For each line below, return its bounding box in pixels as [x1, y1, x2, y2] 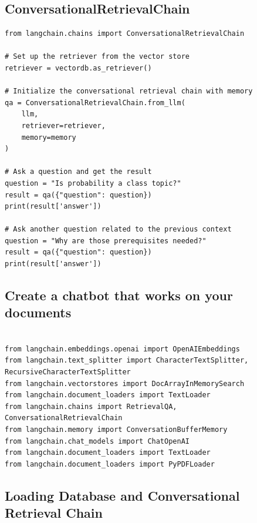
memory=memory [21, 133, 76, 142]
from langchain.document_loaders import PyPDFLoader [5, 460, 215, 468]
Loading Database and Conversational [5, 486, 240, 504]
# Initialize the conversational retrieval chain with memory [5, 87, 253, 96]
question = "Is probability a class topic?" [5, 179, 181, 187]
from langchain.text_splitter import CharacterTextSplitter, [5, 356, 249, 365]
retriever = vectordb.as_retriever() [5, 63, 152, 72]
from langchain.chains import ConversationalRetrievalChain [5, 29, 245, 38]
